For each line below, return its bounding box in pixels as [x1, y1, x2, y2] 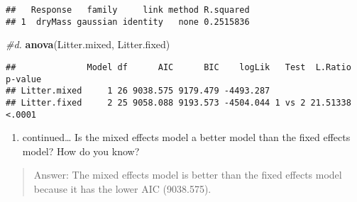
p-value [6, 74, 42, 84]
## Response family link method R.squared [6, 5, 250, 15]
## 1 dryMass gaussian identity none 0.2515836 [6, 16, 250, 27]
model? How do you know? [22, 143, 140, 158]
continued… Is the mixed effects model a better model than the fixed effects [22, 130, 351, 145]
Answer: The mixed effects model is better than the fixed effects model [33, 167, 342, 182]
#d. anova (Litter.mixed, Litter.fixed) [6, 37, 170, 52]
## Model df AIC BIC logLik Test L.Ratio [6, 62, 351, 72]
